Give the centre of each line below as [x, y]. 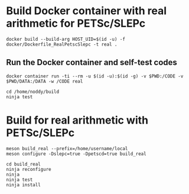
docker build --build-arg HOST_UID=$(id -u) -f [66, 39]
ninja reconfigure [29, 169]
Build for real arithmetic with [77, 120]
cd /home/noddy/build [33, 92]
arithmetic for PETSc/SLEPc [76, 23]
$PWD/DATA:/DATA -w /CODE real [45, 81]
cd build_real [24, 164]
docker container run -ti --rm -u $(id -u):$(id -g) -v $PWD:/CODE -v [95, 76]
